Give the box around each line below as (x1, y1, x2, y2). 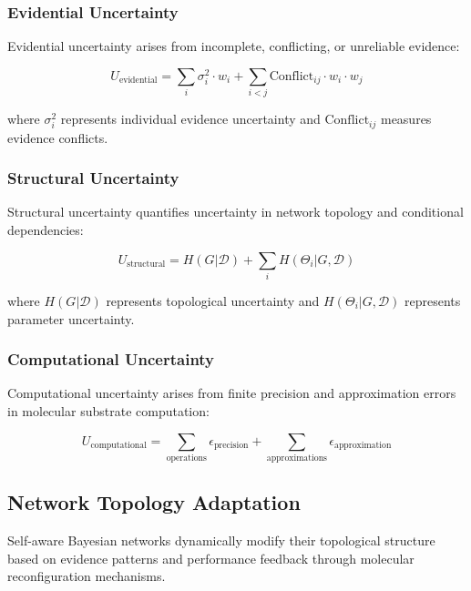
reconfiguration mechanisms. (7, 566, 166, 586)
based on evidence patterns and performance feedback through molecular (7, 548, 415, 567)
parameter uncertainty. (7, 309, 135, 328)
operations (166, 453, 207, 463)
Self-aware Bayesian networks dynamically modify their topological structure (7, 531, 435, 550)
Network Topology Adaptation (7, 488, 301, 516)
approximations (266, 453, 327, 463)
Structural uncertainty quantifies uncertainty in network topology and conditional (7, 202, 464, 221)
